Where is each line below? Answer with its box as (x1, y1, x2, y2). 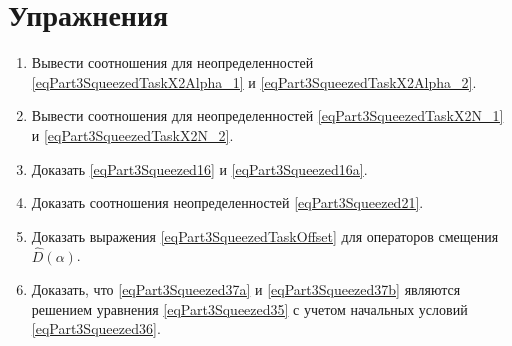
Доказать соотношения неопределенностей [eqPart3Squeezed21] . (31, 192, 424, 213)
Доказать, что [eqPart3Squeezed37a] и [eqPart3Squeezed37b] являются (31, 279, 461, 300)
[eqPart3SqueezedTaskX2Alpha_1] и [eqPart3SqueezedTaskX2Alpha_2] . (31, 71, 477, 92)
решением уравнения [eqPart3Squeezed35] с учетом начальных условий (31, 298, 468, 319)
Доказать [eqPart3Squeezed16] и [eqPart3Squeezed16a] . (31, 158, 368, 179)
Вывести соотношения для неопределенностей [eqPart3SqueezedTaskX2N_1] (31, 105, 504, 126)
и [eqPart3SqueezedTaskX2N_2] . (31, 124, 234, 145)
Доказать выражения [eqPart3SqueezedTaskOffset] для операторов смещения (31, 225, 499, 246)
